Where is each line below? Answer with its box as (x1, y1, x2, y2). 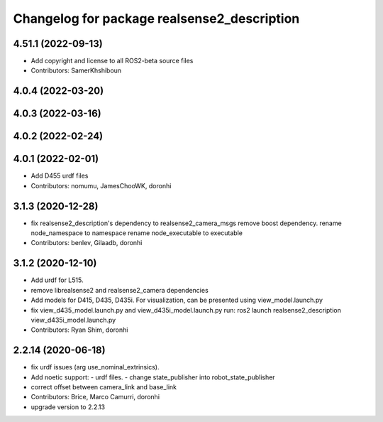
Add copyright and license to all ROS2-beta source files (30, 57, 194, 65)
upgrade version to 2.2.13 (30, 402, 106, 411)
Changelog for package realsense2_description (13, 11, 300, 26)
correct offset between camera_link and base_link (30, 383, 177, 391)
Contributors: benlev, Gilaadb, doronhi (30, 239, 143, 247)
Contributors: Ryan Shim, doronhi (30, 325, 128, 334)
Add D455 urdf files (30, 171, 89, 180)
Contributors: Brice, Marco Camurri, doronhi (30, 393, 160, 401)
